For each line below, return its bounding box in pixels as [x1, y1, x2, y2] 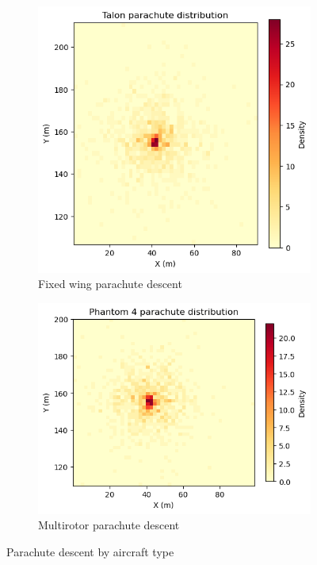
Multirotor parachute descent [38, 517, 180, 533]
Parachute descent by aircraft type [6, 543, 174, 559]
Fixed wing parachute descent [38, 275, 182, 292]
